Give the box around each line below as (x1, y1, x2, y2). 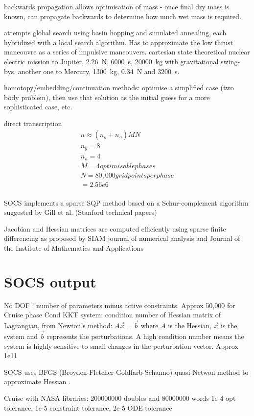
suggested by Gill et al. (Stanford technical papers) (4, 207, 157, 217)
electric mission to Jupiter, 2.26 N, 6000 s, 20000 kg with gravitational (4, 56, 219, 66)
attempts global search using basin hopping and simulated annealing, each (4, 27, 227, 38)
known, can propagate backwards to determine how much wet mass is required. (4, 11, 242, 21)
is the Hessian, (168, 320, 211, 331)
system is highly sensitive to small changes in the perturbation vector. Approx (4, 340, 238, 351)
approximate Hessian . (4, 376, 70, 387)
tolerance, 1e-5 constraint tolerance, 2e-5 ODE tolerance (4, 402, 172, 413)
